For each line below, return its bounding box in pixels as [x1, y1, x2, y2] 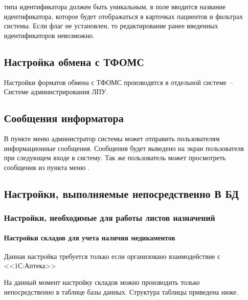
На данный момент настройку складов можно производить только [4, 277, 200, 287]
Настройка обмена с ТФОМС [4, 54, 144, 69]
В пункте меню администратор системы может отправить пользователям [4, 133, 220, 143]
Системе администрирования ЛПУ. [4, 86, 108, 97]
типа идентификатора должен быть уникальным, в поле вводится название [4, 1, 226, 11]
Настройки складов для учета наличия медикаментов [4, 232, 175, 242]
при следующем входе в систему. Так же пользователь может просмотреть [4, 152, 226, 163]
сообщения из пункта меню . [4, 162, 90, 172]
